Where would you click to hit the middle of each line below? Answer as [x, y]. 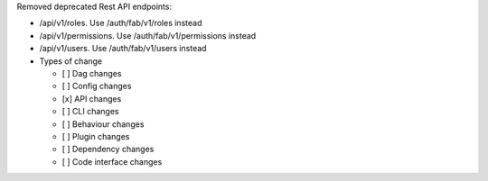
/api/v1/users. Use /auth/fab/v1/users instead [123, 49]
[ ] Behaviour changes [103, 124]
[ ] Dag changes [92, 73]
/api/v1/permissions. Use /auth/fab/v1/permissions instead [148, 35]
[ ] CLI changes [90, 112]
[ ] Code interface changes [112, 161]
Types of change [71, 61]
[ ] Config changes [97, 86]
